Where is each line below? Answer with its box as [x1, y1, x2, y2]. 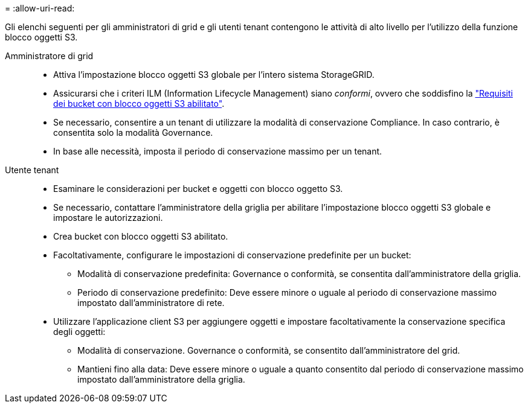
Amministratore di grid [5, 51, 94, 61]
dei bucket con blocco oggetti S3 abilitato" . [53, 98, 225, 109]
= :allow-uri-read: [5, 3, 75, 13]
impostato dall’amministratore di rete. [77, 298, 225, 308]
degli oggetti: [53, 327, 106, 337]
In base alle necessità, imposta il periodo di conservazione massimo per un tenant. [53, 146, 382, 156]
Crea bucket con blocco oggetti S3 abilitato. [53, 231, 228, 241]
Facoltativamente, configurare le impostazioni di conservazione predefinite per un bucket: [53, 250, 411, 260]
